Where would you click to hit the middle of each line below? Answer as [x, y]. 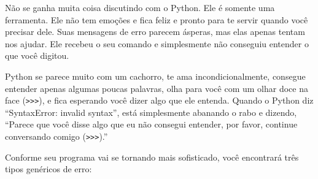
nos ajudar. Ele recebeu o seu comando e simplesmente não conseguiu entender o [157, 43]
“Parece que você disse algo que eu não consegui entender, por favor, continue [151, 124]
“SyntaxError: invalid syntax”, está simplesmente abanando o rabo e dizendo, [151, 112]
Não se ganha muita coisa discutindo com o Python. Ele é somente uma [140, 7]
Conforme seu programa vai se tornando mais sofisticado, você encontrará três [152, 157]
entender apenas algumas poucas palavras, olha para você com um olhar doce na [157, 88]
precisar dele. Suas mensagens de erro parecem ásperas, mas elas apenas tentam [155, 32]
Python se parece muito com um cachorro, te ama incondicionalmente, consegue [155, 76]
